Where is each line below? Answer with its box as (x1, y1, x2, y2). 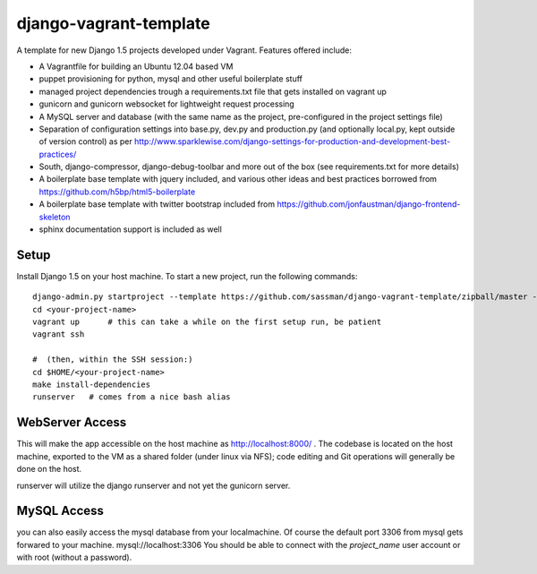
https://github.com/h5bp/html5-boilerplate (38, 186, 196, 197)
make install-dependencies (32, 380, 151, 390)
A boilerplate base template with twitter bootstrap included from (38, 199, 276, 210)
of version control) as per (38, 136, 133, 147)
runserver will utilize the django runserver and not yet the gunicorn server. (16, 480, 291, 491)
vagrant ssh (32, 330, 85, 339)
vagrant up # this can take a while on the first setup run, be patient (32, 317, 382, 327)
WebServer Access (16, 415, 127, 430)
